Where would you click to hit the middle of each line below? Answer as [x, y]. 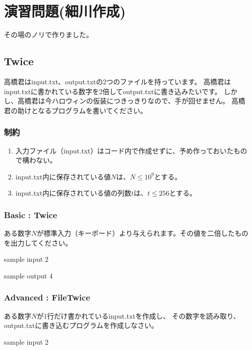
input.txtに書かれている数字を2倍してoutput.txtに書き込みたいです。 [113, 91]
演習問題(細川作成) [65, 11]
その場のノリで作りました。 [48, 35]
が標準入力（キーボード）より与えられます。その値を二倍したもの [143, 233]
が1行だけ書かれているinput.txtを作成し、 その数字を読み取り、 [138, 315]
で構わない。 [36, 160]
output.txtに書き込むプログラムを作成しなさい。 [81, 325]
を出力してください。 [38, 242]
